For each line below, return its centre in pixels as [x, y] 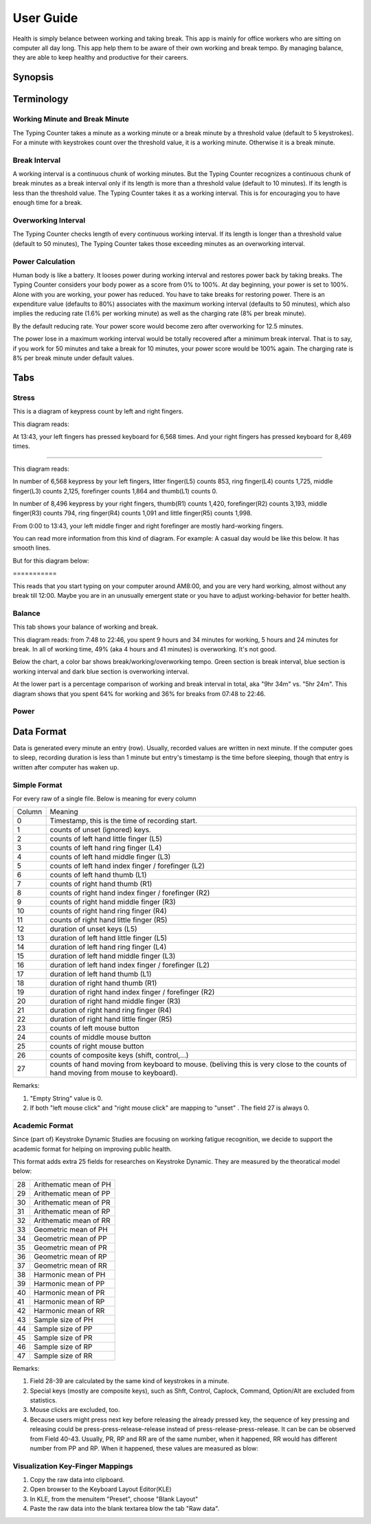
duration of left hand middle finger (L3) [113, 956]
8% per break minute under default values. [73, 358]
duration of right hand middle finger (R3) [115, 1001]
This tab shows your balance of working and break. [85, 627]
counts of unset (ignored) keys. [100, 830]
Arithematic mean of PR [72, 1202]
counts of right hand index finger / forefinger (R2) [130, 893]
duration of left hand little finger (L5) [109, 938]
